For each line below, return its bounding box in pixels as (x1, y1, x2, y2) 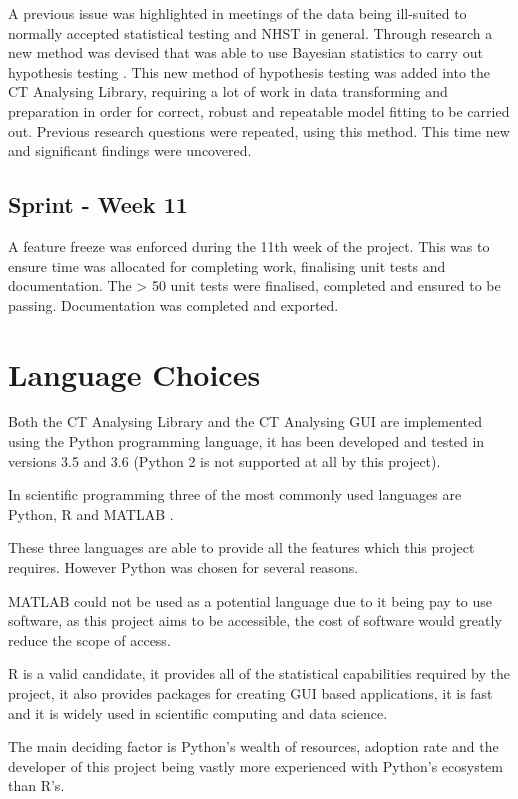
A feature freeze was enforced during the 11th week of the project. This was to (8, 235, 490, 256)
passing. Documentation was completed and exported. (8, 294, 339, 315)
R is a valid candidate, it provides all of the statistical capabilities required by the (8, 663, 510, 684)
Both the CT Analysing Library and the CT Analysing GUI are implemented (8, 411, 483, 432)
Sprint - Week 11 (8, 189, 188, 220)
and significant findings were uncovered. (8, 140, 252, 161)
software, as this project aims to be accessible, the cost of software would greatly (8, 610, 502, 631)
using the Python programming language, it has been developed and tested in (8, 431, 485, 452)
